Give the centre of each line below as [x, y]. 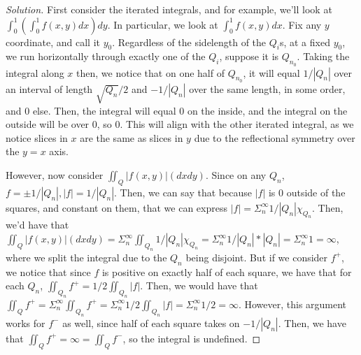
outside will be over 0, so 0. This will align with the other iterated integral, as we [180, 124]
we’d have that [37, 225]
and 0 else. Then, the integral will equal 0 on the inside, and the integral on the [177, 110]
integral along [35, 72]
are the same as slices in [132, 137]
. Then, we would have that [199, 285]
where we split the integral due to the [86, 257]
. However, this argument [292, 304]
